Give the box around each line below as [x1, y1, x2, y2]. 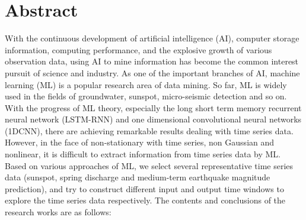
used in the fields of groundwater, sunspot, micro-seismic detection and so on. [5, 90, 287, 102]
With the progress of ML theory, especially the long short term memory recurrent [5, 101, 302, 114]
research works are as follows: [5, 206, 111, 218]
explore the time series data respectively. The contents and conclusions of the [5, 194, 286, 206]
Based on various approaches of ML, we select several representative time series [5, 159, 294, 172]
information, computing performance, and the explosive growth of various [5, 43, 272, 56]
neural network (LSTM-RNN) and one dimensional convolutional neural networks [5, 113, 302, 125]
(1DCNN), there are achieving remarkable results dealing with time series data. [5, 124, 294, 137]
